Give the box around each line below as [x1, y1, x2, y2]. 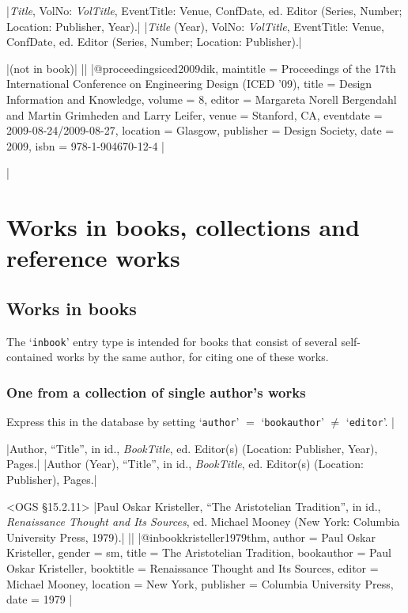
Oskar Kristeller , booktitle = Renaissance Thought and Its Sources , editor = [6, 559, 379, 576]
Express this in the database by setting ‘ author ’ [6, 413, 240, 430]
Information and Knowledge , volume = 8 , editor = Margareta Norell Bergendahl [6, 90, 397, 107]
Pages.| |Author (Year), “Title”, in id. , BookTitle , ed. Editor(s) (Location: [6, 455, 364, 472]
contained [6, 348, 53, 365]
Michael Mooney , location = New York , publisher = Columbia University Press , [6, 575, 394, 592]
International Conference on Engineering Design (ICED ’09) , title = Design [6, 75, 372, 92]
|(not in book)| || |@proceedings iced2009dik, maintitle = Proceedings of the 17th [6, 59, 396, 76]
